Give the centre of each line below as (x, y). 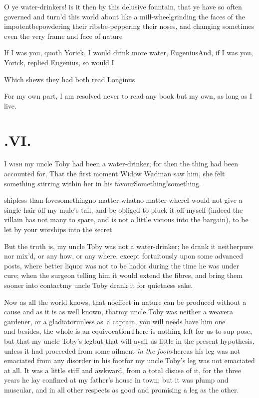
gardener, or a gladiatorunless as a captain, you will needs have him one (115, 321)
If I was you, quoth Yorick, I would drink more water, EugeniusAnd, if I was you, (129, 53)
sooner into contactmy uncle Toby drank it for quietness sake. (99, 285)
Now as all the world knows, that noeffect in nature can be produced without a (125, 302)
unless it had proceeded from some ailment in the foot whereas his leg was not (122, 350)
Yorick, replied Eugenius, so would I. (60, 62)
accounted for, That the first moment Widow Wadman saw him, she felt (115, 174)
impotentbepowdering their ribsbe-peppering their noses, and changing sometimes (129, 26)
